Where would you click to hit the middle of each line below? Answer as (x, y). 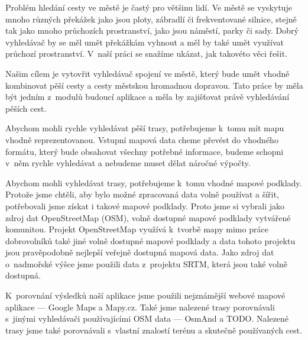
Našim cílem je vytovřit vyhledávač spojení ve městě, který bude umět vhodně (147, 73)
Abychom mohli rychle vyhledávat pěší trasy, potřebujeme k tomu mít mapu (145, 128)
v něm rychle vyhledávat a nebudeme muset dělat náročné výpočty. (128, 163)
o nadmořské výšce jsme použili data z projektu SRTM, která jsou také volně (147, 263)
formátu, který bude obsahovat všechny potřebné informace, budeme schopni (145, 151)
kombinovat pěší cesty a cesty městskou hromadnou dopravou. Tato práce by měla (154, 85)
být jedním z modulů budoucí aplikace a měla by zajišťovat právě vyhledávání (147, 97)
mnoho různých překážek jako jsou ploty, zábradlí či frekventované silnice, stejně (151, 19)
